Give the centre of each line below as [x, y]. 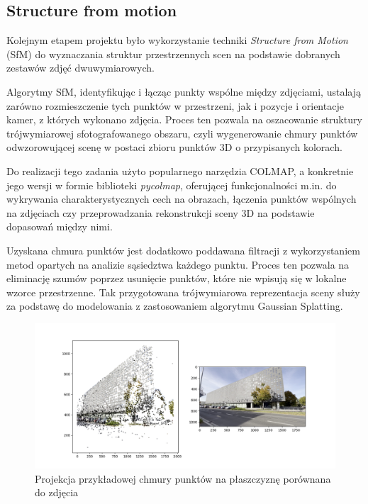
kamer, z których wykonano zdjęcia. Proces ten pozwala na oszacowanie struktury [184, 119]
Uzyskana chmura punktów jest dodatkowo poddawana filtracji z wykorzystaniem [183, 250]
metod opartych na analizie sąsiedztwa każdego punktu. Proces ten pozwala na [178, 264]
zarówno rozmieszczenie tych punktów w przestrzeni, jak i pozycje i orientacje [175, 105]
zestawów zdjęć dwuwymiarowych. [80, 68]
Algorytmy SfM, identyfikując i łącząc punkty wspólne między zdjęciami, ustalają [184, 91]
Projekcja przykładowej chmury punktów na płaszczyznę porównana [183, 478]
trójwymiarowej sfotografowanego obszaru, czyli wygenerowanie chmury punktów [182, 133]
